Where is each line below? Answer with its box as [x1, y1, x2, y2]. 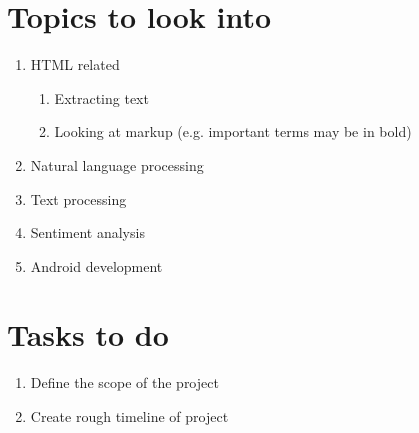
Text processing [30, 188, 127, 209]
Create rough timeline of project [30, 406, 229, 426]
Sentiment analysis [30, 222, 145, 243]
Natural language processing [30, 154, 204, 175]
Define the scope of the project [30, 372, 219, 393]
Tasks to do [7, 314, 169, 355]
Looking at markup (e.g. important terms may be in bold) [54, 121, 412, 142]
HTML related [30, 54, 120, 75]
